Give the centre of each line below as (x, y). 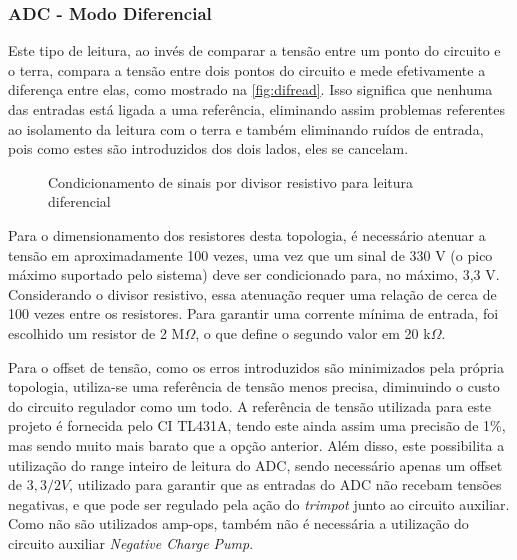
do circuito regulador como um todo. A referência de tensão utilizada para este (249, 405)
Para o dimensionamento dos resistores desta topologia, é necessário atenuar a (247, 234)
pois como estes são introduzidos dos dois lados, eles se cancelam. (208, 148)
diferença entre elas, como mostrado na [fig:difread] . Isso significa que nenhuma (250, 89)
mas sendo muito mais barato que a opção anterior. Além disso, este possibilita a (256, 444)
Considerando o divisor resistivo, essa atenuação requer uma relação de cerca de (252, 293)
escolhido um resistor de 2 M (96, 332)
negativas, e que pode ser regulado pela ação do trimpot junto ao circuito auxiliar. (259, 503)
